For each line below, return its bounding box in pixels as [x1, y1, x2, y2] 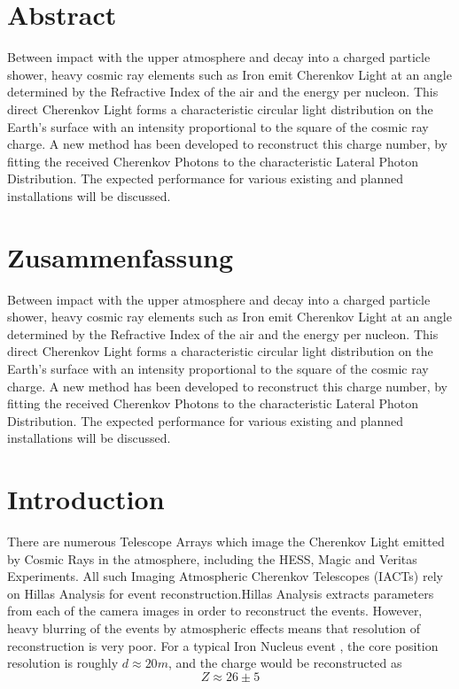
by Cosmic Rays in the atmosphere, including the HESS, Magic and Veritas [7, 549, 417, 568]
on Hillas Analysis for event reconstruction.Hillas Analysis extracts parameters [7, 584, 434, 602]
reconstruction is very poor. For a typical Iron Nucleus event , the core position [7, 636, 439, 654]
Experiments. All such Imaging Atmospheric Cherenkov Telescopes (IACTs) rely [7, 567, 443, 585]
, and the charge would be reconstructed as [167, 654, 402, 672]
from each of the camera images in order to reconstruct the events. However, [7, 601, 423, 620]
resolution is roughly [7, 654, 119, 672]
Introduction [7, 481, 165, 517]
